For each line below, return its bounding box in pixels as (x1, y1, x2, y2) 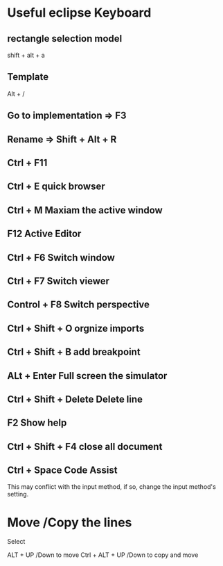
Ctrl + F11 (7, 156, 48, 168)
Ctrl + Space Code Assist (7, 464, 118, 476)
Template (7, 71, 49, 83)
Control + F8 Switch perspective (7, 299, 150, 311)
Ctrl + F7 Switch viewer (7, 275, 109, 286)
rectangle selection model (7, 33, 123, 45)
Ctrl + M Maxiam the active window (7, 204, 163, 216)
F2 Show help (7, 417, 67, 429)
